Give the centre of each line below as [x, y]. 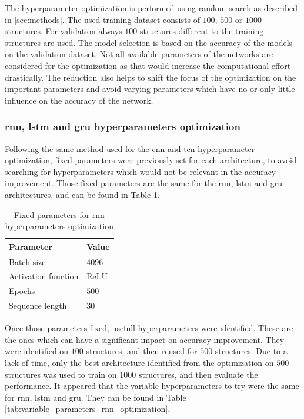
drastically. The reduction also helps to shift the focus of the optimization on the [151, 77]
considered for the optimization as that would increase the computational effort [148, 65]
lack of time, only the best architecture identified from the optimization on [139, 362]
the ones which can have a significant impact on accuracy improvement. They [145, 339]
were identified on [37, 351]
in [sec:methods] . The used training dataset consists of [102, 19]
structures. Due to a [251, 351]
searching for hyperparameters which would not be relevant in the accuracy [141, 171]
